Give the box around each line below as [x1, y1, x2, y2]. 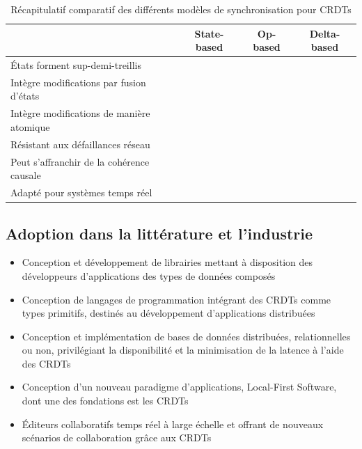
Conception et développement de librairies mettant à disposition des [22, 255, 313, 269]
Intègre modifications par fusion [10, 74, 146, 89]
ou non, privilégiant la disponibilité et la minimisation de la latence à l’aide [22, 342, 344, 357]
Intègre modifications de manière [10, 106, 150, 120]
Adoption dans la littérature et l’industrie [6, 222, 313, 244]
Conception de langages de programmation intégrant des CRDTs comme [22, 292, 331, 306]
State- [194, 26, 224, 40]
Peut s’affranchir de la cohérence [10, 154, 150, 168]
